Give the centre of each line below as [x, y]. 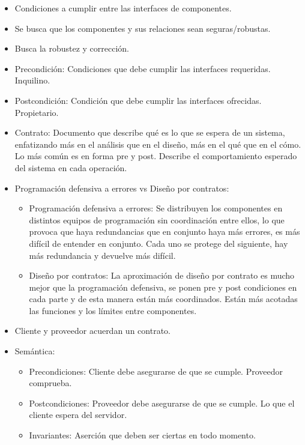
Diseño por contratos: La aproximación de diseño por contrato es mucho [162, 275]
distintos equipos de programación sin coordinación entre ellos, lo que [157, 219]
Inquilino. [32, 80]
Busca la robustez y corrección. [72, 48]
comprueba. [50, 383]
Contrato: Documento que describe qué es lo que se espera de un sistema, [150, 132]
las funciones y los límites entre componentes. [113, 310]
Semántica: [35, 351]
